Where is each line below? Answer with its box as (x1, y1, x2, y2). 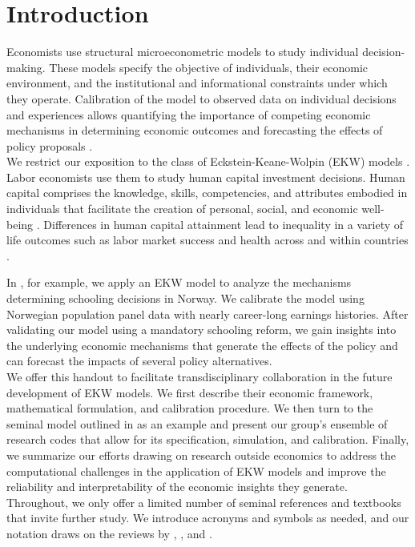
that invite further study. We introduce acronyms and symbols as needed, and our (6, 509, 409, 526)
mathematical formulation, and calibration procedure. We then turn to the (6, 400, 373, 416)
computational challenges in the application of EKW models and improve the (6, 462, 386, 479)
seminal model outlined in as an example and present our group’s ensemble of (6, 415, 388, 432)
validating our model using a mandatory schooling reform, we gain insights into (6, 321, 397, 338)
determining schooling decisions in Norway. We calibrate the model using (6, 290, 365, 307)
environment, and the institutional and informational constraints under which (6, 74, 388, 91)
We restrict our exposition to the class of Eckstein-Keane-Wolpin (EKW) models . (6, 153, 410, 170)
